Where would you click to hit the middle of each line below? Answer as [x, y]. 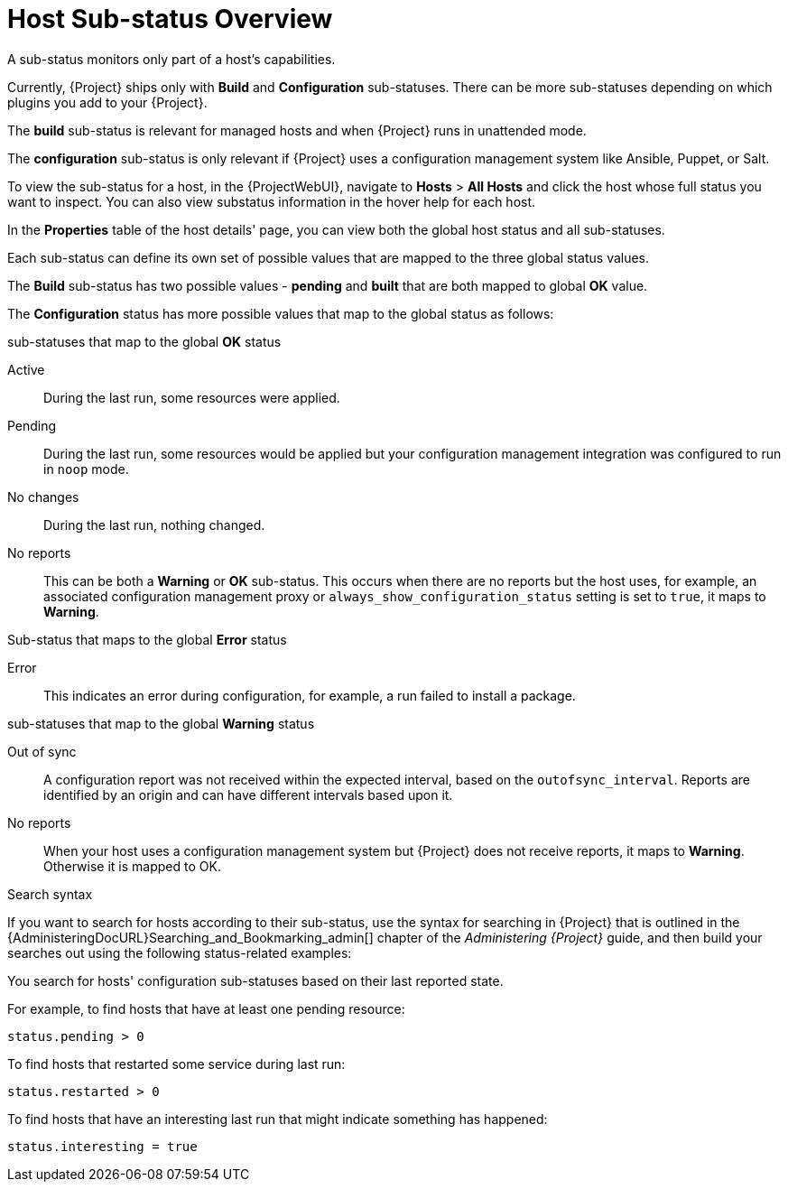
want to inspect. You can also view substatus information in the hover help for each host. [272, 201]
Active [26, 369]
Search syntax [50, 894]
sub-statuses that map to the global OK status [144, 341]
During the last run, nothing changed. [154, 525]
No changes [43, 497]
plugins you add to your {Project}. [107, 102]
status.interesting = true [102, 1146]
